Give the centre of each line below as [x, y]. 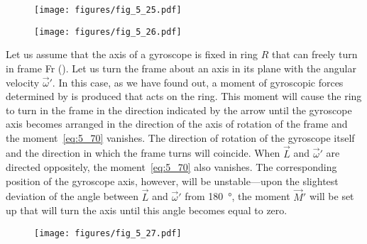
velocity [23, 82]
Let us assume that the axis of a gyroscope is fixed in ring [132, 54]
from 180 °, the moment [237, 196]
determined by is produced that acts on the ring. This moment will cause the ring [184, 96]
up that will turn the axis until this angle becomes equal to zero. [147, 210]
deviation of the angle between [72, 196]
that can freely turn [314, 54]
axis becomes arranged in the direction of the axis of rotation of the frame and [177, 124]
